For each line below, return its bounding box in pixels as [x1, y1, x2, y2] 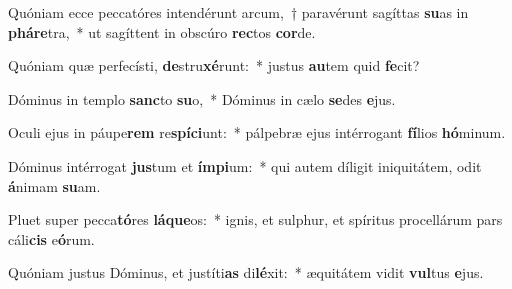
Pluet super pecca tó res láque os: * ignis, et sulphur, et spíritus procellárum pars [8, 209, 503, 230]
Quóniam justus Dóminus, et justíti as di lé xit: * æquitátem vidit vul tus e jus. [8, 262, 484, 283]
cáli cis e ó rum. [8, 228, 95, 249]
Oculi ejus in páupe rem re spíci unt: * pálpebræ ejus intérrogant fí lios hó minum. [8, 122, 506, 143]
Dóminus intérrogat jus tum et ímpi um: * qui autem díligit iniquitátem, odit [8, 155, 482, 176]
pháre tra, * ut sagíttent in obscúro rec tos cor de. [8, 21, 316, 42]
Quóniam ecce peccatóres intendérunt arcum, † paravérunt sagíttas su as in [8, 2, 469, 22]
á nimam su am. [8, 175, 101, 196]
